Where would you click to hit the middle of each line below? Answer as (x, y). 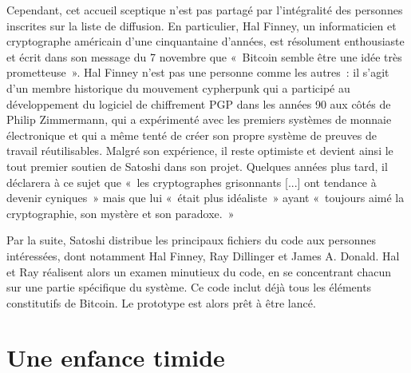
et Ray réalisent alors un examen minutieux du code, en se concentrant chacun (199, 271)
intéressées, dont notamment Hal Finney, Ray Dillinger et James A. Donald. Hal (203, 255)
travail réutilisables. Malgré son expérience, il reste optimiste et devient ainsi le (200, 151)
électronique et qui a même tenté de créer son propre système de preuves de (192, 135)
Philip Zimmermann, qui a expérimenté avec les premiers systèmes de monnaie (199, 119)
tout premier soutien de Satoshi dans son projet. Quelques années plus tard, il (197, 166)
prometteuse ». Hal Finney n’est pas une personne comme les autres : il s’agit (198, 72)
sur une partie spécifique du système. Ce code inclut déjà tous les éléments (189, 287)
